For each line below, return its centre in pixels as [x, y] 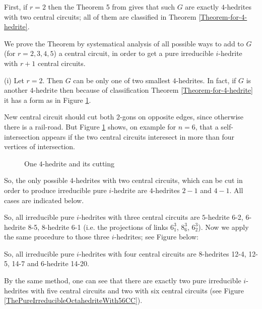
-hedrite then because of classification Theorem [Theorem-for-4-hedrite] [143, 90]
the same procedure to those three [57, 237]
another [16, 90]
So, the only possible [36, 180]
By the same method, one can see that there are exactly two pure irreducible [123, 281]
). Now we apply [223, 227]
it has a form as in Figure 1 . [48, 100]
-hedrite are [129, 190]
